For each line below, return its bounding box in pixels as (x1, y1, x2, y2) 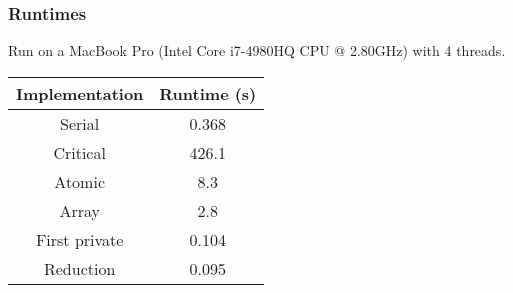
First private (35, 227, 124, 251)
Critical (53, 140, 106, 164)
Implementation (16, 81, 144, 105)
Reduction (43, 256, 116, 280)
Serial (60, 111, 100, 135)
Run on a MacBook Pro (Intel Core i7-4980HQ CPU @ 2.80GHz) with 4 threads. (8, 40, 506, 61)
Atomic (54, 169, 105, 193)
